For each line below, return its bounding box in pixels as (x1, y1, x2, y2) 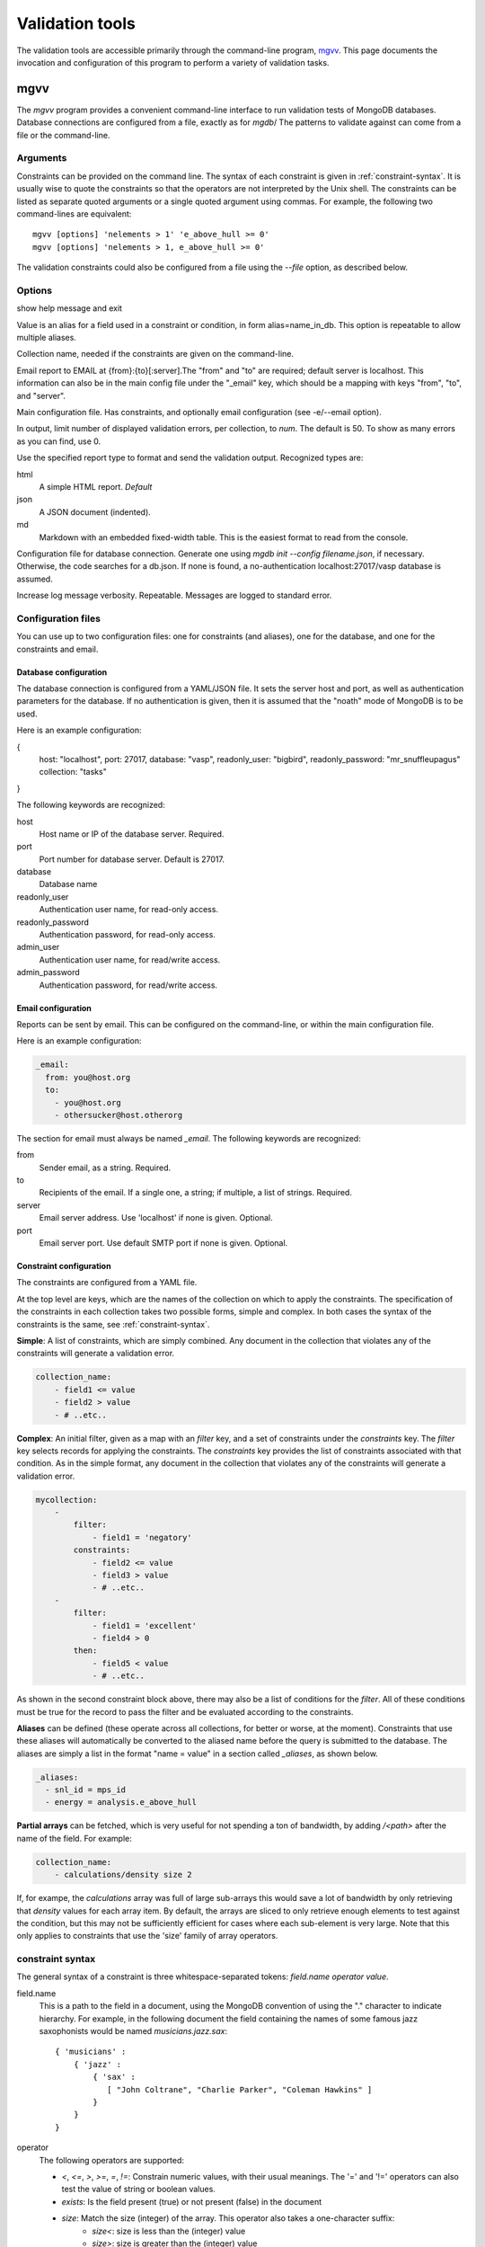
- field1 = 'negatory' (92, 1532, 192, 1542)
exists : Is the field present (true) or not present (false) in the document (61, 2196, 322, 2207)
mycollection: (35, 1495, 98, 1505)
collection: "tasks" (39, 767, 107, 777)
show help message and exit (16, 303, 123, 314)
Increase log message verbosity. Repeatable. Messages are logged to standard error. (16, 590, 332, 601)
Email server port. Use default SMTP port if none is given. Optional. (39, 1238, 288, 1248)
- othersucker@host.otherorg (54, 1110, 183, 1120)
